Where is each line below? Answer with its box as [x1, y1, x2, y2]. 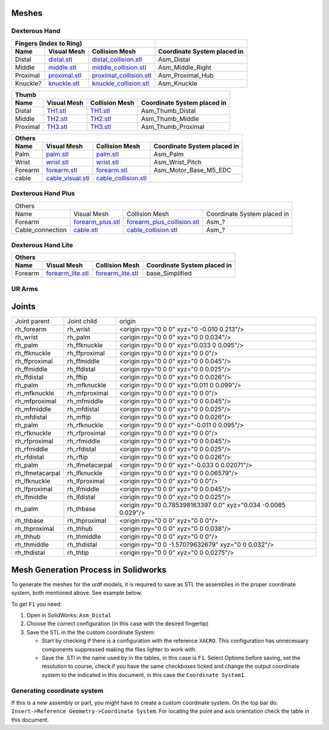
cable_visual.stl [46, 174, 90, 182]
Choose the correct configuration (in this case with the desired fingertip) [26, 620, 209, 627]
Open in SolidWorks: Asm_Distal [26, 612, 112, 619]
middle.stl [48, 63, 77, 71]
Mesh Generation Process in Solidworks [11, 564, 167, 575]
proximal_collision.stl [91, 71, 152, 79]
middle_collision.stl [91, 63, 146, 71]
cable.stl [73, 225, 98, 234]
